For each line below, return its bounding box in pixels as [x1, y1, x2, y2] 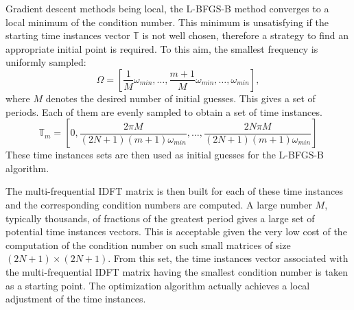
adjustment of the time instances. [5, 291, 146, 306]
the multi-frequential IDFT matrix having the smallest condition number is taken [5, 264, 348, 278]
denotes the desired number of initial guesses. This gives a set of [45, 91, 316, 105]
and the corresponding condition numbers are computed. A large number [5, 197, 312, 211]
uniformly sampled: [5, 55, 86, 69]
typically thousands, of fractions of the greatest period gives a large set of [5, 211, 315, 225]
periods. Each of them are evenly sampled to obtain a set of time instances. [5, 104, 322, 119]
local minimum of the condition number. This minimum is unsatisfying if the [5, 14, 329, 29]
